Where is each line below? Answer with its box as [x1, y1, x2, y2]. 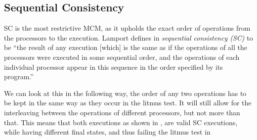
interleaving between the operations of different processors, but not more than [4, 107, 240, 117]
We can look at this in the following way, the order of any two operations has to [4, 88, 247, 98]
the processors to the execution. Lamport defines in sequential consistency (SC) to [4, 32, 253, 43]
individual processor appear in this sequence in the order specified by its [4, 61, 223, 72]
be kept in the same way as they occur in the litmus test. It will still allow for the [4, 97, 252, 108]
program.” [4, 71, 34, 82]
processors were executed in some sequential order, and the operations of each [4, 51, 240, 62]
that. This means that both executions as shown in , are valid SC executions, [4, 117, 238, 127]
